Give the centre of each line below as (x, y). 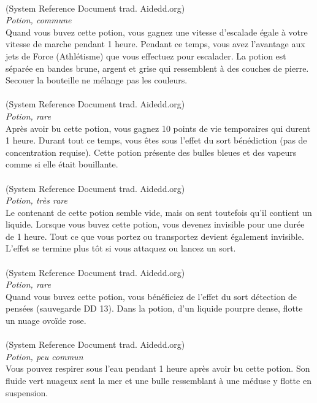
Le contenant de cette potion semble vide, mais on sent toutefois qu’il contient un (159, 212)
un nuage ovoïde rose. (46, 320)
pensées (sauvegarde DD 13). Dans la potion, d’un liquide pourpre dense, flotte (154, 308)
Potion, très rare (36, 200)
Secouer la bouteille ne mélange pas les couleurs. (97, 80)
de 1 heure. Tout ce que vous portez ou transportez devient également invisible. (155, 236)
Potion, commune (39, 20)
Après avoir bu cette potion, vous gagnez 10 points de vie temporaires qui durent (158, 128)
